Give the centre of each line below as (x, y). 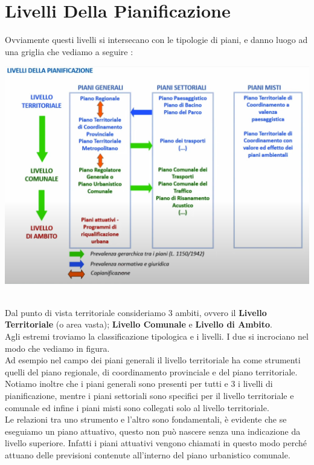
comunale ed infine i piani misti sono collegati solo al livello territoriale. (137, 407)
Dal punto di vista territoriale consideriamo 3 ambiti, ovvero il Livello (136, 312)
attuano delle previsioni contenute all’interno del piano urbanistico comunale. (148, 454)
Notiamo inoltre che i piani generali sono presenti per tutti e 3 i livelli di (139, 384)
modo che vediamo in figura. (57, 348)
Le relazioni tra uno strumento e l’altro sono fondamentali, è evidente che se (146, 419)
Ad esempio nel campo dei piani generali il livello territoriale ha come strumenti (153, 360)
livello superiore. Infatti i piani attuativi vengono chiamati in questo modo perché (156, 443)
